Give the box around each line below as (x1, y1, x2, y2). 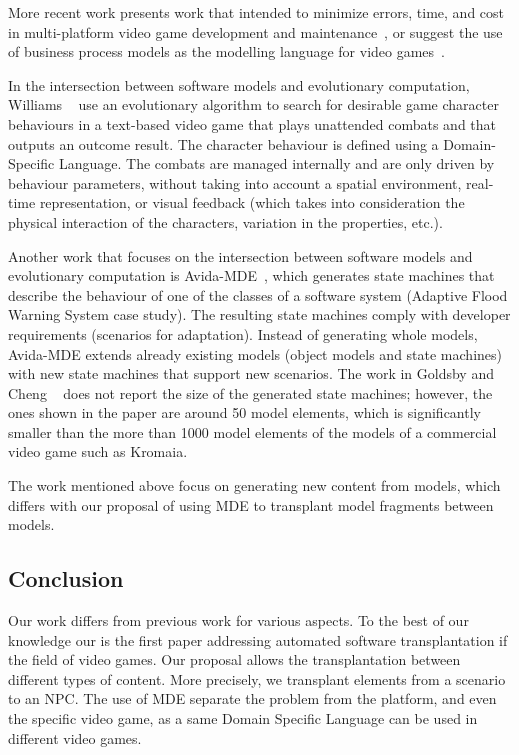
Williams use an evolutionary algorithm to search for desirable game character (8, 94, 499, 115)
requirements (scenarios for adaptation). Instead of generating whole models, (8, 323, 478, 344)
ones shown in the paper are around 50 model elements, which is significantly (8, 402, 481, 423)
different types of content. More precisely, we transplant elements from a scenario (8, 668, 506, 689)
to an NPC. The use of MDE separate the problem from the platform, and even (8, 688, 497, 709)
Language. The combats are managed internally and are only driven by (58, 153, 495, 174)
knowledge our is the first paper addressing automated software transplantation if (8, 629, 508, 650)
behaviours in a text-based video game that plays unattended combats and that (8, 113, 497, 134)
